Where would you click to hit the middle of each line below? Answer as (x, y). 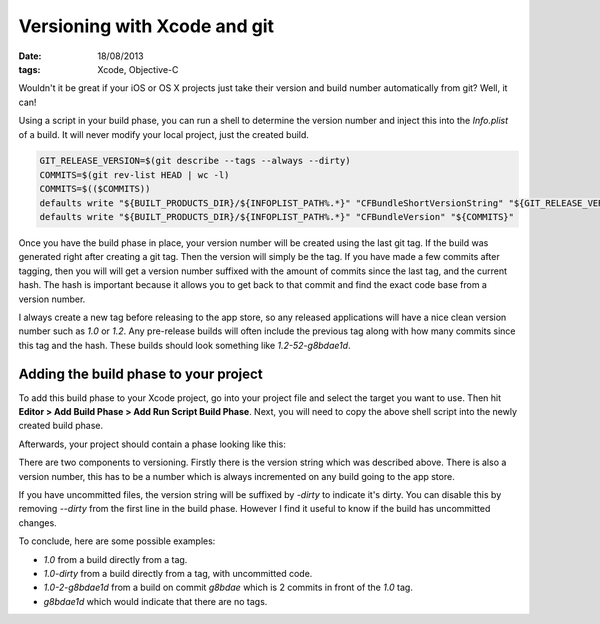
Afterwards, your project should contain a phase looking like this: (152, 444)
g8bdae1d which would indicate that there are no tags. (155, 601)
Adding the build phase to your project (141, 373)
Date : (30, 56)
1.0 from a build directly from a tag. (115, 559)
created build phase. (61, 426)
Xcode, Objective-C (138, 69)
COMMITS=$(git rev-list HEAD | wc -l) (134, 174)
